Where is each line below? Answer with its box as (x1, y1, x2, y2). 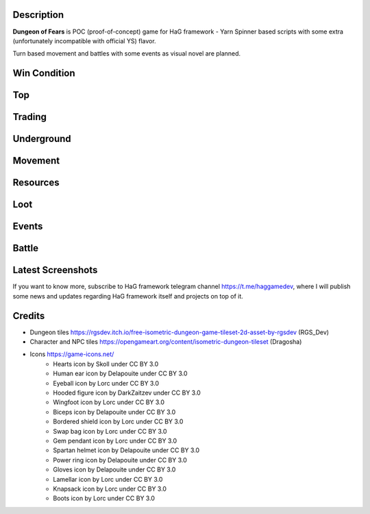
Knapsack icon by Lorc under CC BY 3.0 (53, 484, 167, 493)
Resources (12, 177, 60, 189)
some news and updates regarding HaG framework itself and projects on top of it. (12, 292, 243, 300)
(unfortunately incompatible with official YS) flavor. (12, 36, 157, 45)
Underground (12, 133, 71, 145)
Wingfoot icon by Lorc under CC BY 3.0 (53, 398, 164, 406)
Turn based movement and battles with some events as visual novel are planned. (12, 49, 241, 58)
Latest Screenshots (12, 264, 98, 276)
